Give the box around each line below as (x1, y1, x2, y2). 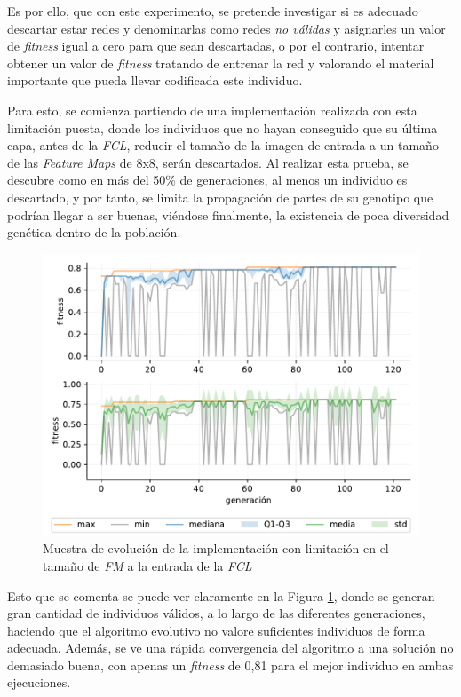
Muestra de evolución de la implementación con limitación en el (43, 539, 389, 558)
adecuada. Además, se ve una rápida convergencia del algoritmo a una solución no (7, 638, 454, 657)
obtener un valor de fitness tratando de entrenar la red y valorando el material (7, 53, 434, 72)
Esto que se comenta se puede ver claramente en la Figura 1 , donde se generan (7, 586, 435, 605)
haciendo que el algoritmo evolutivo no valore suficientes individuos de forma (7, 621, 425, 639)
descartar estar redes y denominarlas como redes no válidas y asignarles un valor (7, 19, 446, 37)
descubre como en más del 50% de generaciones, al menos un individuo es (7, 170, 408, 189)
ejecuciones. (7, 673, 71, 692)
